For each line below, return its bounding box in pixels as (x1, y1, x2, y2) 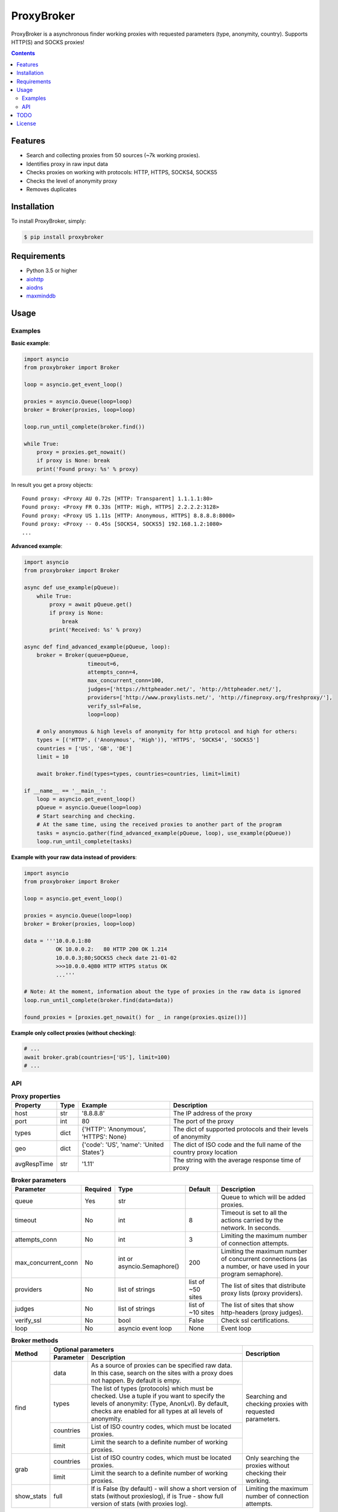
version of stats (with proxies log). (91, 1500, 188, 1508)
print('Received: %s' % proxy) (49, 627, 142, 633)
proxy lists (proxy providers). (221, 1289, 303, 1297)
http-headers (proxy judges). (221, 1308, 304, 1317)
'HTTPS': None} (81, 1133, 127, 1141)
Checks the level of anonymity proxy (26, 177, 118, 184)
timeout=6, (88, 660, 120, 667)
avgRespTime (14, 1160, 54, 1168)
